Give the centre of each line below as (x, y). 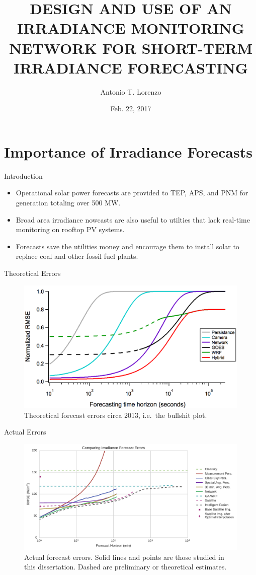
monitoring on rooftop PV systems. (70, 229)
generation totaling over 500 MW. (68, 202)
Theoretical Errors (32, 273)
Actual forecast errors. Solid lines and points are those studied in (124, 557)
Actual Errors (25, 432)
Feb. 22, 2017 (131, 109)
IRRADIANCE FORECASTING (131, 67)
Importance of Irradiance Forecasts (128, 151)
